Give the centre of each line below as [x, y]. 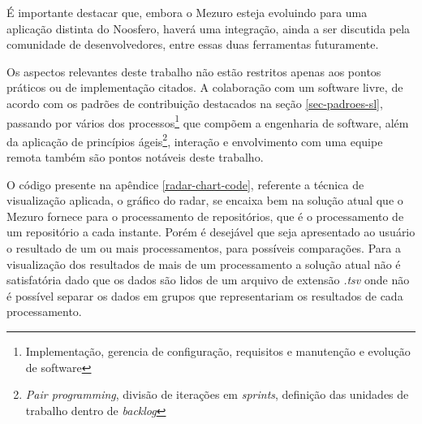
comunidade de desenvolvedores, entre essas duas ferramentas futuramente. [193, 44]
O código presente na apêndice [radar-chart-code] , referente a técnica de [185, 184]
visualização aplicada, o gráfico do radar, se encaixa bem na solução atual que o [205, 200]
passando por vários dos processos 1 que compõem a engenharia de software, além [208, 121]
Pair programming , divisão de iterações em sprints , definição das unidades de [217, 394]
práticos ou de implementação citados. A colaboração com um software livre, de [205, 87]
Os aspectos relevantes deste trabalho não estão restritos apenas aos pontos [194, 71]
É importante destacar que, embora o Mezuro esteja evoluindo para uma [187, 12]
